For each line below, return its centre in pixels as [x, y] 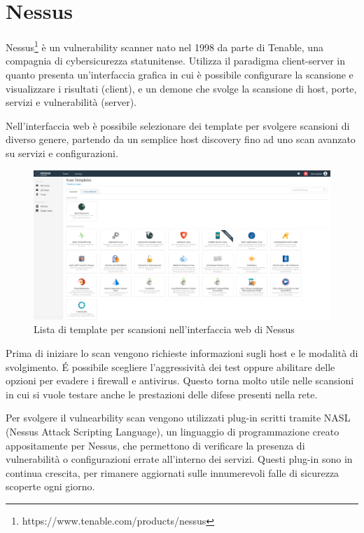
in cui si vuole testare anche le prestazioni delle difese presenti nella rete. [162, 394]
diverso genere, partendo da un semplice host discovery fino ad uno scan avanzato [181, 139]
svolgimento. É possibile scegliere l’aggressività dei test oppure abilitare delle [170, 366]
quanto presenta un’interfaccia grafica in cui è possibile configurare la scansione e [180, 74]
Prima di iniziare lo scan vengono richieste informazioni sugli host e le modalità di [182, 352]
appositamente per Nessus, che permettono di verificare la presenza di [155, 445]
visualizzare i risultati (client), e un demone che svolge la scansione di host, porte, [181, 88]
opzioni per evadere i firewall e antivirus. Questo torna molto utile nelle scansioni [180, 380]
